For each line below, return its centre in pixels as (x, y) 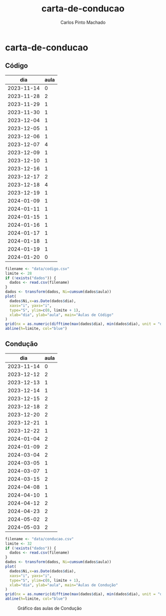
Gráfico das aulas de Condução (50, 608)
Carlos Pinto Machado (83, 22)
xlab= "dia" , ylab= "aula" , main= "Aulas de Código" (62, 315)
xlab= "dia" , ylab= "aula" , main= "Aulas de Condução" (64, 585)
